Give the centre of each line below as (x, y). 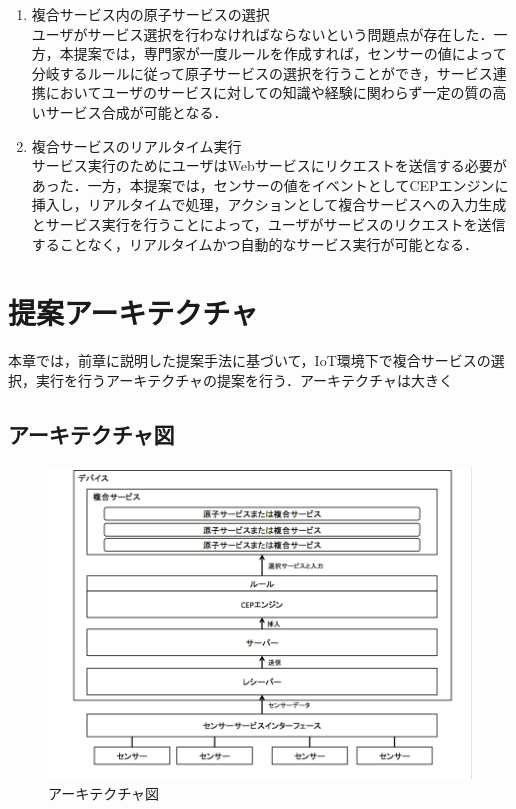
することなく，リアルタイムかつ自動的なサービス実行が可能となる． (255, 243)
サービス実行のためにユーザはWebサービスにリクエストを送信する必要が (269, 165)
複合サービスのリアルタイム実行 (136, 145)
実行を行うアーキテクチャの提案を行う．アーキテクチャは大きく (244, 379)
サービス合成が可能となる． (136, 111)
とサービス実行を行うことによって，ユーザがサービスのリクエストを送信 (268, 223)
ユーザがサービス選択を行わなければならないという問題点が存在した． (262, 33)
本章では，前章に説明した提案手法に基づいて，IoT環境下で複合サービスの (249, 360)
